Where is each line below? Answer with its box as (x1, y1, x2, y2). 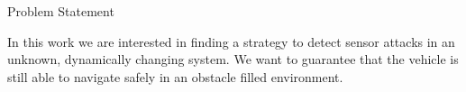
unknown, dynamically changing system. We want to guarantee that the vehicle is (7, 50, 459, 69)
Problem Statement (7, 2, 114, 20)
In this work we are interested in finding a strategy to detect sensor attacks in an (7, 32, 455, 51)
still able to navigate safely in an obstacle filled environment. (7, 67, 343, 86)
